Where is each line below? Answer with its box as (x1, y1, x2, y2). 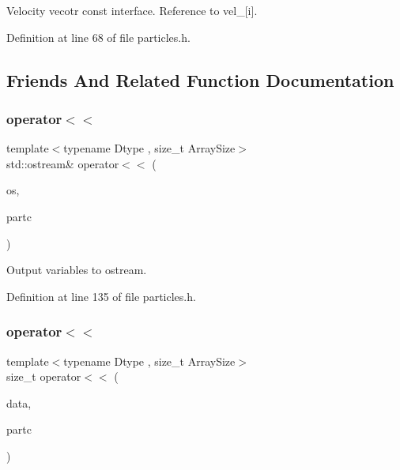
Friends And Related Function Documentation (6, 67, 394, 92)
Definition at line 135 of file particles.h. (6, 288, 196, 304)
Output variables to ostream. (6, 261, 147, 278)
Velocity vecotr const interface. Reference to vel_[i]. (6, 2, 258, 18)
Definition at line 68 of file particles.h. (6, 28, 191, 45)
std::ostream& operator (6, 155, 119, 171)
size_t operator (6, 368, 81, 385)
